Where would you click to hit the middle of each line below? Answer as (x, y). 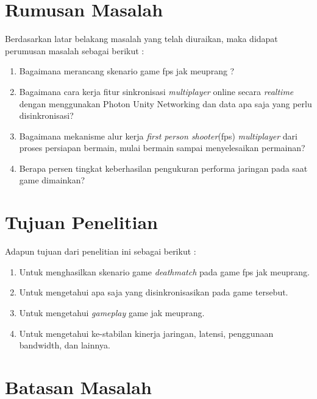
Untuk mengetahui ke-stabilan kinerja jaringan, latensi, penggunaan (146, 333)
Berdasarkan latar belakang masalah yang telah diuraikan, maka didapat (141, 39)
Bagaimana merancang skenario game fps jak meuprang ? (127, 71)
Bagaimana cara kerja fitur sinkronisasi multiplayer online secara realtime (156, 91)
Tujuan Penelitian (81, 222)
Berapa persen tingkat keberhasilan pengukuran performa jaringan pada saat (163, 168)
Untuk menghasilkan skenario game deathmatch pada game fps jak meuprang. (164, 271)
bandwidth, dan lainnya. (65, 345)
